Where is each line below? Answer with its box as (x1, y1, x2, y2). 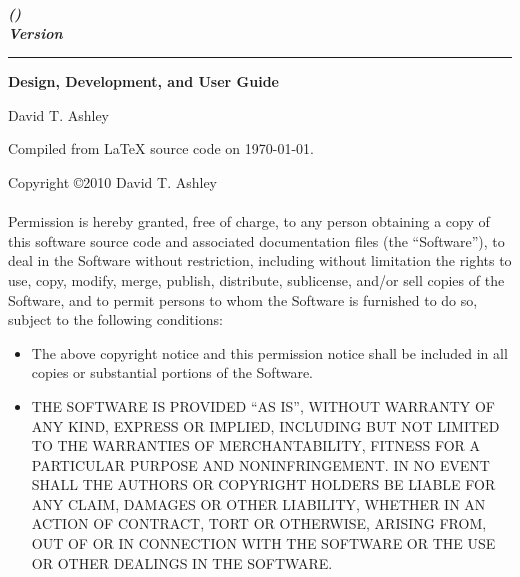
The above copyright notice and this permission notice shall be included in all (31, 342, 508, 363)
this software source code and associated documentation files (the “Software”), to (8, 230, 505, 251)
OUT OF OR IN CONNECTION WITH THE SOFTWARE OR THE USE (31, 533, 496, 554)
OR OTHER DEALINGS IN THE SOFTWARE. (31, 552, 333, 573)
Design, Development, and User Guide (8, 71, 279, 92)
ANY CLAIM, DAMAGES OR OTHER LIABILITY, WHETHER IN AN (31, 493, 486, 514)
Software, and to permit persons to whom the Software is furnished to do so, (8, 289, 478, 310)
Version (8, 22, 63, 43)
